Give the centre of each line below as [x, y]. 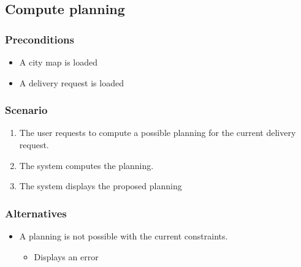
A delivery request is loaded [71, 82]
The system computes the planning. [86, 165]
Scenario [26, 110]
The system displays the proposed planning [101, 186]
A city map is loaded [59, 62]
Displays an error [66, 256]
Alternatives [36, 213]
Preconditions [40, 39]
